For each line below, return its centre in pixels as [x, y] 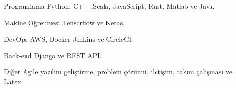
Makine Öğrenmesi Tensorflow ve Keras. [65, 22]
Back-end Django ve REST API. [53, 55]
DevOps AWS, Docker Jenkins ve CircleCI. [69, 39]
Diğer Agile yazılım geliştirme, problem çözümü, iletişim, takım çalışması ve [118, 72]
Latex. [13, 81]
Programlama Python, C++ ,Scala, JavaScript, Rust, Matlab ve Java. [109, 6]
